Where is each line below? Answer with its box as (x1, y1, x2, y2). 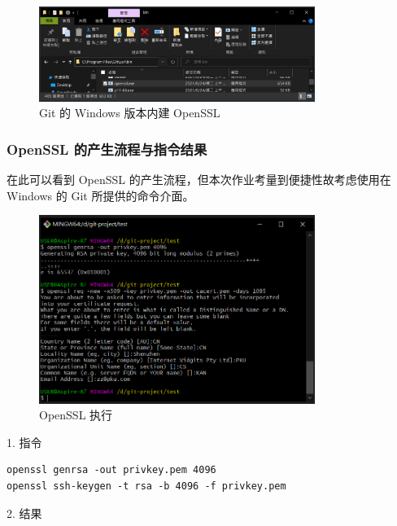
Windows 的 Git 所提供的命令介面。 (7, 186, 194, 204)
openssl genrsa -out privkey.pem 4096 (7, 464, 216, 476)
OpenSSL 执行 (39, 406, 113, 423)
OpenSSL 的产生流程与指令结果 (7, 138, 207, 159)
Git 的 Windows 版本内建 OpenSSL (39, 104, 220, 121)
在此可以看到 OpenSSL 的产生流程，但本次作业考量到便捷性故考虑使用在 (7, 171, 391, 187)
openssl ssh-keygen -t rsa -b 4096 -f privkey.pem (7, 480, 286, 492)
